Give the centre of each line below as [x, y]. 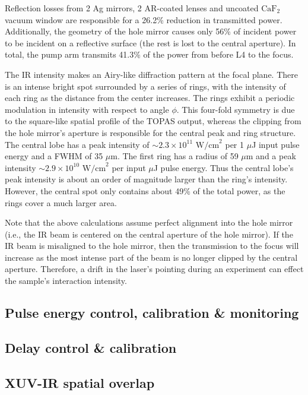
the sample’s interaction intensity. [66, 281]
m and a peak [271, 156]
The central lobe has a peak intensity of [77, 144]
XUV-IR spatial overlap [80, 382]
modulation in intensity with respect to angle [87, 109]
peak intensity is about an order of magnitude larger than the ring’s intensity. [146, 179]
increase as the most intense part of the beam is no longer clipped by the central [151, 257]
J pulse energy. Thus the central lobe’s [223, 167]
